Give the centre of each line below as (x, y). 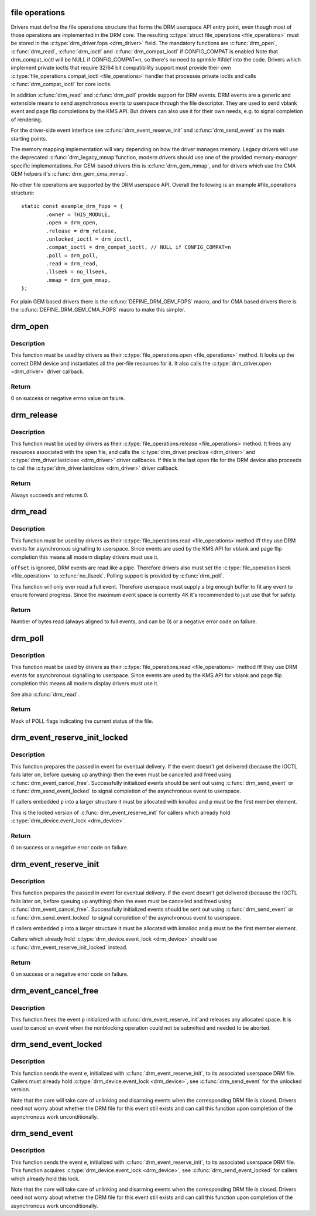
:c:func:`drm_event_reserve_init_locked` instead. (69, 947)
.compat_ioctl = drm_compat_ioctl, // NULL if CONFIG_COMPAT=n (138, 247)
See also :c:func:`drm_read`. (45, 694)
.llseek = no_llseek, (77, 272)
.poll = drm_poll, (72, 255)
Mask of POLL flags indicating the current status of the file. (82, 721)
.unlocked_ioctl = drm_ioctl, (89, 239)
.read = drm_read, (72, 264)
